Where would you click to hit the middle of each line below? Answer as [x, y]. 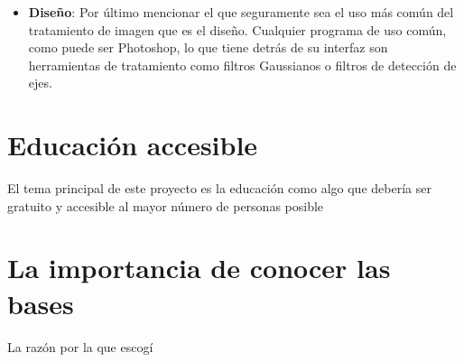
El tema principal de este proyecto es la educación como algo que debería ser [219, 188]
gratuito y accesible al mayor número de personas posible [166, 205]
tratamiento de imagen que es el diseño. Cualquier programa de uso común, [237, 29]
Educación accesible [133, 145]
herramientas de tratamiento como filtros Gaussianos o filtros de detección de [242, 65]
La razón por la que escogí [80, 346]
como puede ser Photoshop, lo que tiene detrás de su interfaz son [208, 47]
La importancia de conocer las [199, 268]
